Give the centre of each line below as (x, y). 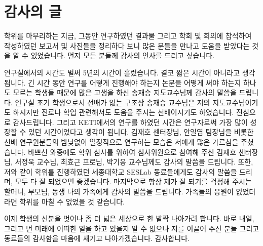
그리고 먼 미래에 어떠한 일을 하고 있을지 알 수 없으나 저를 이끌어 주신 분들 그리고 (132, 228)
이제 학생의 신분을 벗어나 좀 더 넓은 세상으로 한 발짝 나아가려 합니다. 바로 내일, (129, 218)
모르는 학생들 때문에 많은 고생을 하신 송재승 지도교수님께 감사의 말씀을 (125, 92)
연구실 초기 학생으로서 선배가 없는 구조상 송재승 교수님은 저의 (112, 102)
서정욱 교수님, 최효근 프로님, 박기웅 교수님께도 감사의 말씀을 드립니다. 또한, (134, 162)
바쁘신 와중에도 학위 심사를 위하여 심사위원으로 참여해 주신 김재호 (132, 152)
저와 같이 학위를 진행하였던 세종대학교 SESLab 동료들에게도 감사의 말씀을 (121, 171)
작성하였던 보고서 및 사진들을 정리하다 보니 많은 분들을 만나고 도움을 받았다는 (127, 45)
